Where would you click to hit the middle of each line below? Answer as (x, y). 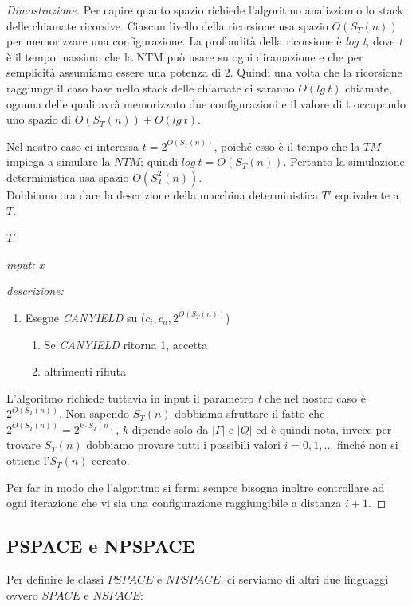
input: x (26, 264)
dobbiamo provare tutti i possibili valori (183, 445)
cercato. (111, 460)
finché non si (367, 445)
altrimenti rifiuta (85, 371)
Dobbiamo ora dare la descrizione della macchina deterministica (162, 194)
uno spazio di (39, 119)
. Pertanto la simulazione (344, 161)
